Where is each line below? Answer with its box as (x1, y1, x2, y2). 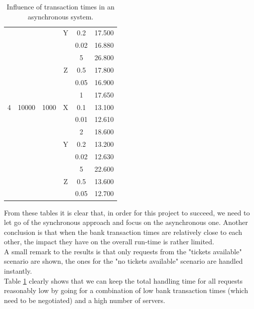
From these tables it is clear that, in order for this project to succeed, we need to (4, 207, 250, 217)
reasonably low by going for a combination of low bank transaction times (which (4, 285, 248, 296)
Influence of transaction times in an (6, 1, 115, 11)
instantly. (4, 266, 32, 276)
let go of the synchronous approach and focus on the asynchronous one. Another (4, 217, 248, 227)
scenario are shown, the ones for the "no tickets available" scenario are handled (4, 256, 243, 266)
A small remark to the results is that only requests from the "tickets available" (4, 246, 242, 256)
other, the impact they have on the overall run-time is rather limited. (4, 236, 214, 247)
